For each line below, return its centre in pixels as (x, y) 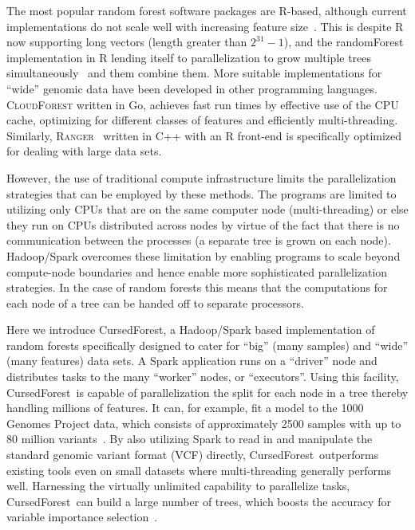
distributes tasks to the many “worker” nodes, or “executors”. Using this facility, (203, 377)
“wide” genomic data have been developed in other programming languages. (192, 88)
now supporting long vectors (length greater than (127, 42)
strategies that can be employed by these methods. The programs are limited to (202, 193)
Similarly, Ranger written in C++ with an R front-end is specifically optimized (204, 135)
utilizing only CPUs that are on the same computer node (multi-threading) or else (207, 209)
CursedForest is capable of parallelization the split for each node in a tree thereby (207, 392)
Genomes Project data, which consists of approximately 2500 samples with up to (204, 423)
